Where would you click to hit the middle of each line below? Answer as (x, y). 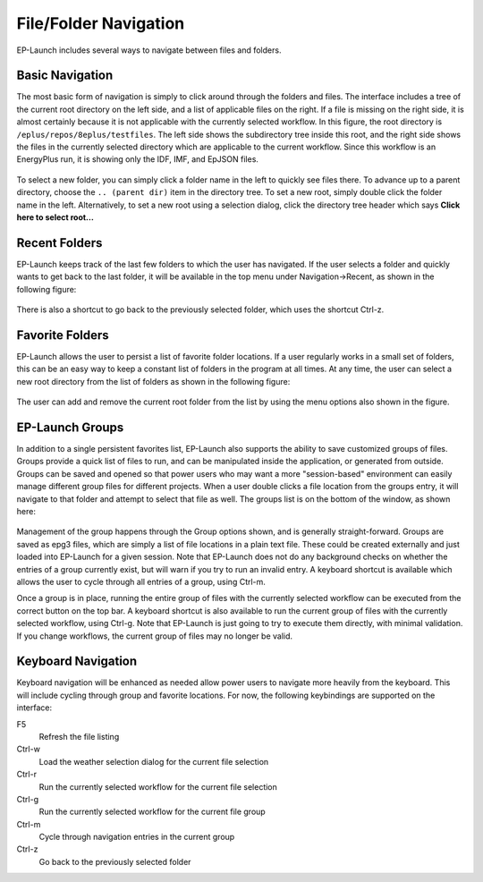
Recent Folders (59, 243)
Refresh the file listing (79, 736)
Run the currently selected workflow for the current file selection (158, 786)
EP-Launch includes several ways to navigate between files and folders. (149, 50)
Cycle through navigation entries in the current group (137, 837)
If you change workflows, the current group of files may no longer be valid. (155, 636)
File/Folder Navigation (101, 23)
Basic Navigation (65, 76)
